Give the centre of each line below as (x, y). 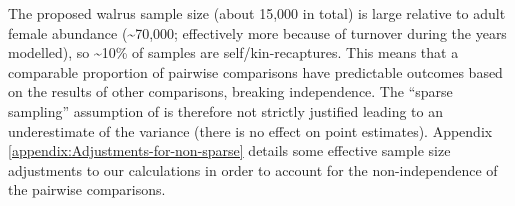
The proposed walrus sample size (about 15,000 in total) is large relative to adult (257, 13)
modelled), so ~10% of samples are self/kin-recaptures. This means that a (233, 52)
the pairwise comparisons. (87, 189)
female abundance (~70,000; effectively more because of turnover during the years (257, 32)
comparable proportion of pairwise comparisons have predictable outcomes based (255, 71)
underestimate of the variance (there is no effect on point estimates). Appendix (250, 130)
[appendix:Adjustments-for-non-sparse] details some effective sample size (229, 150)
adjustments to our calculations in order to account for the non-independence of (253, 169)
